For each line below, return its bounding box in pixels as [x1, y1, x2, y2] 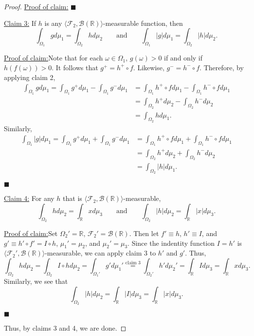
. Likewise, [133, 62, 164, 72]
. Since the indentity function [127, 237, 215, 248]
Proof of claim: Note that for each [4, 53, 103, 63]
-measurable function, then [103, 18, 183, 28]
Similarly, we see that [4, 276, 68, 286]
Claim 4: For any [4, 193, 54, 203]
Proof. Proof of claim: [4, 1, 69, 11]
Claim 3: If [4, 18, 36, 28]
